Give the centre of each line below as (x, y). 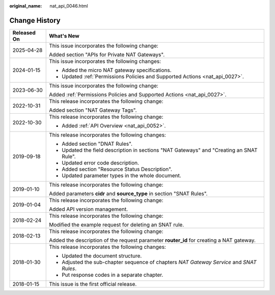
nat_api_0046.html (69, 6)
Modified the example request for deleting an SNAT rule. (117, 224)
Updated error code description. (101, 162)
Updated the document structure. (102, 255)
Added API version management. (89, 209)
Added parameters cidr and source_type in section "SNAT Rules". (128, 193)
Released (24, 32)
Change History (35, 20)
